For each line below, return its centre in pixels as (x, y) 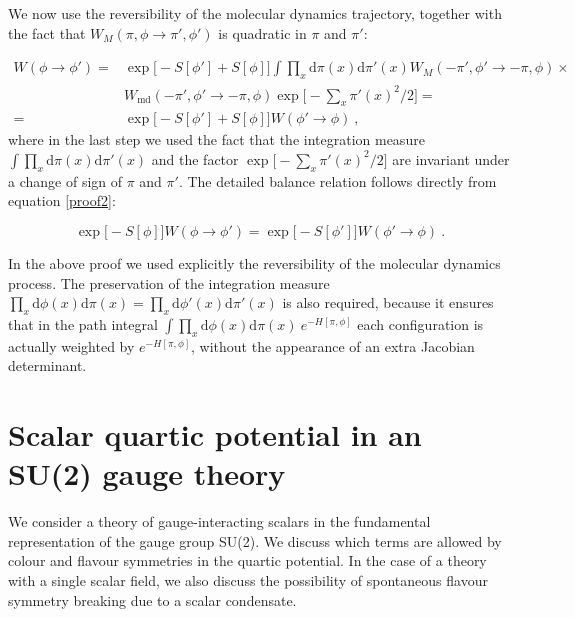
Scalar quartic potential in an (215, 434)
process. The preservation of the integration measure (169, 282)
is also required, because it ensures (388, 302)
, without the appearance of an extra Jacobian (333, 345)
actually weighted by (71, 345)
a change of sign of (65, 180)
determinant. (47, 365)
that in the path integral (83, 323)
